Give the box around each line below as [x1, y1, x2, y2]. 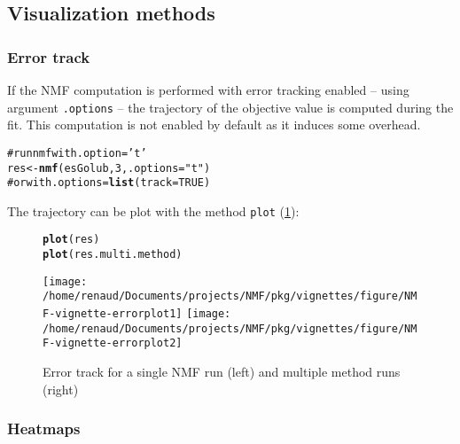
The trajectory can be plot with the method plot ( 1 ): [7, 201, 300, 220]
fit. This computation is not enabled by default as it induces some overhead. [7, 115, 421, 134]
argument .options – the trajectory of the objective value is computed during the [7, 97, 454, 116]
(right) [43, 379, 79, 398]
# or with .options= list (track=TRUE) [7, 176, 211, 190]
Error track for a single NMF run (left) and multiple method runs [43, 362, 401, 381]
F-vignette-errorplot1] [43, 308, 183, 321]
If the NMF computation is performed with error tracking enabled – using [7, 81, 409, 98]
